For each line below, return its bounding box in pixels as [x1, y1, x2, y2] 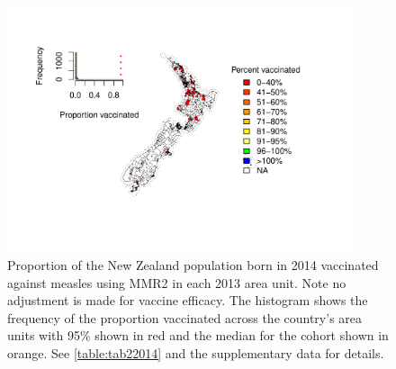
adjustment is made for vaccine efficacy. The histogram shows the [7, 291, 368, 310]
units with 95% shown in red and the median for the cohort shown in [7, 326, 389, 345]
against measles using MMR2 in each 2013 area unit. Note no [7, 273, 346, 292]
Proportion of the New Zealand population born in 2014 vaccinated [7, 256, 379, 274]
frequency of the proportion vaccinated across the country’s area [7, 308, 363, 327]
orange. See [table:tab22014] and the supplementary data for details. [7, 343, 384, 362]
